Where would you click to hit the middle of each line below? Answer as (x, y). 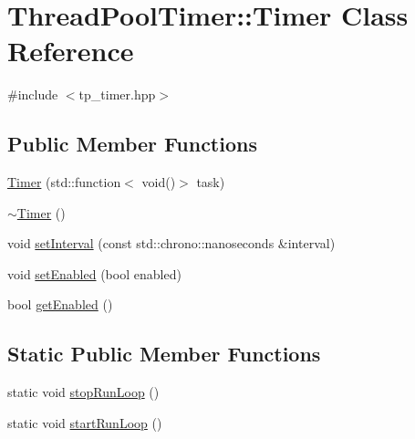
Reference (71, 51)
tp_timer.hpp (117, 94)
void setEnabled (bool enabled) (94, 273)
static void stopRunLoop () (83, 392)
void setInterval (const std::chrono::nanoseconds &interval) (171, 243)
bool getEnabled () (60, 304)
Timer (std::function (64, 182)
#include (33, 94)
